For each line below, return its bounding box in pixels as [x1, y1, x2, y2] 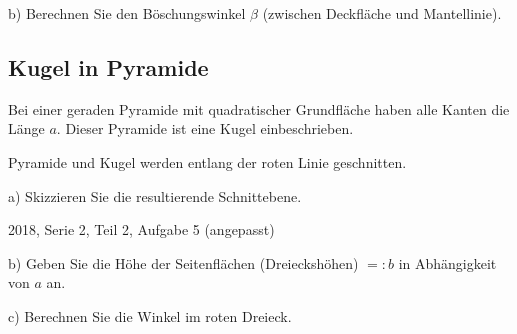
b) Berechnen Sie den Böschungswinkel [8, 3, 246, 23]
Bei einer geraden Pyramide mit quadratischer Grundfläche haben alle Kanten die [8, 98, 510, 119]
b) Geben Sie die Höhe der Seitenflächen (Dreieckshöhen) [8, 252, 359, 273]
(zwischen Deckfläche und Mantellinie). [262, 3, 502, 23]
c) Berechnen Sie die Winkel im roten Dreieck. [8, 305, 292, 326]
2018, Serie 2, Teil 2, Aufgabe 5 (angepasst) [8, 219, 275, 240]
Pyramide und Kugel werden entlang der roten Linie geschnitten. [8, 151, 407, 172]
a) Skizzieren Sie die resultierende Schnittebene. [8, 185, 302, 206]
